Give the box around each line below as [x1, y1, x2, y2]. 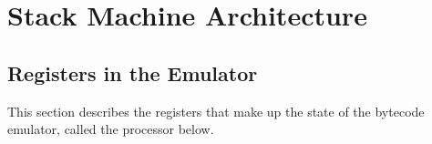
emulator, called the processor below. [7, 119, 214, 139]
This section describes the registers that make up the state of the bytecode [7, 101, 425, 120]
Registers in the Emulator [7, 58, 258, 87]
